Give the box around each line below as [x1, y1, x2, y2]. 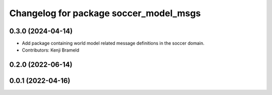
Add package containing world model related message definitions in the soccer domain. [22, 40, 205, 46]
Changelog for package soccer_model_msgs [9, 8, 201, 19]
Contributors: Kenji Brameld [22, 47, 80, 53]
